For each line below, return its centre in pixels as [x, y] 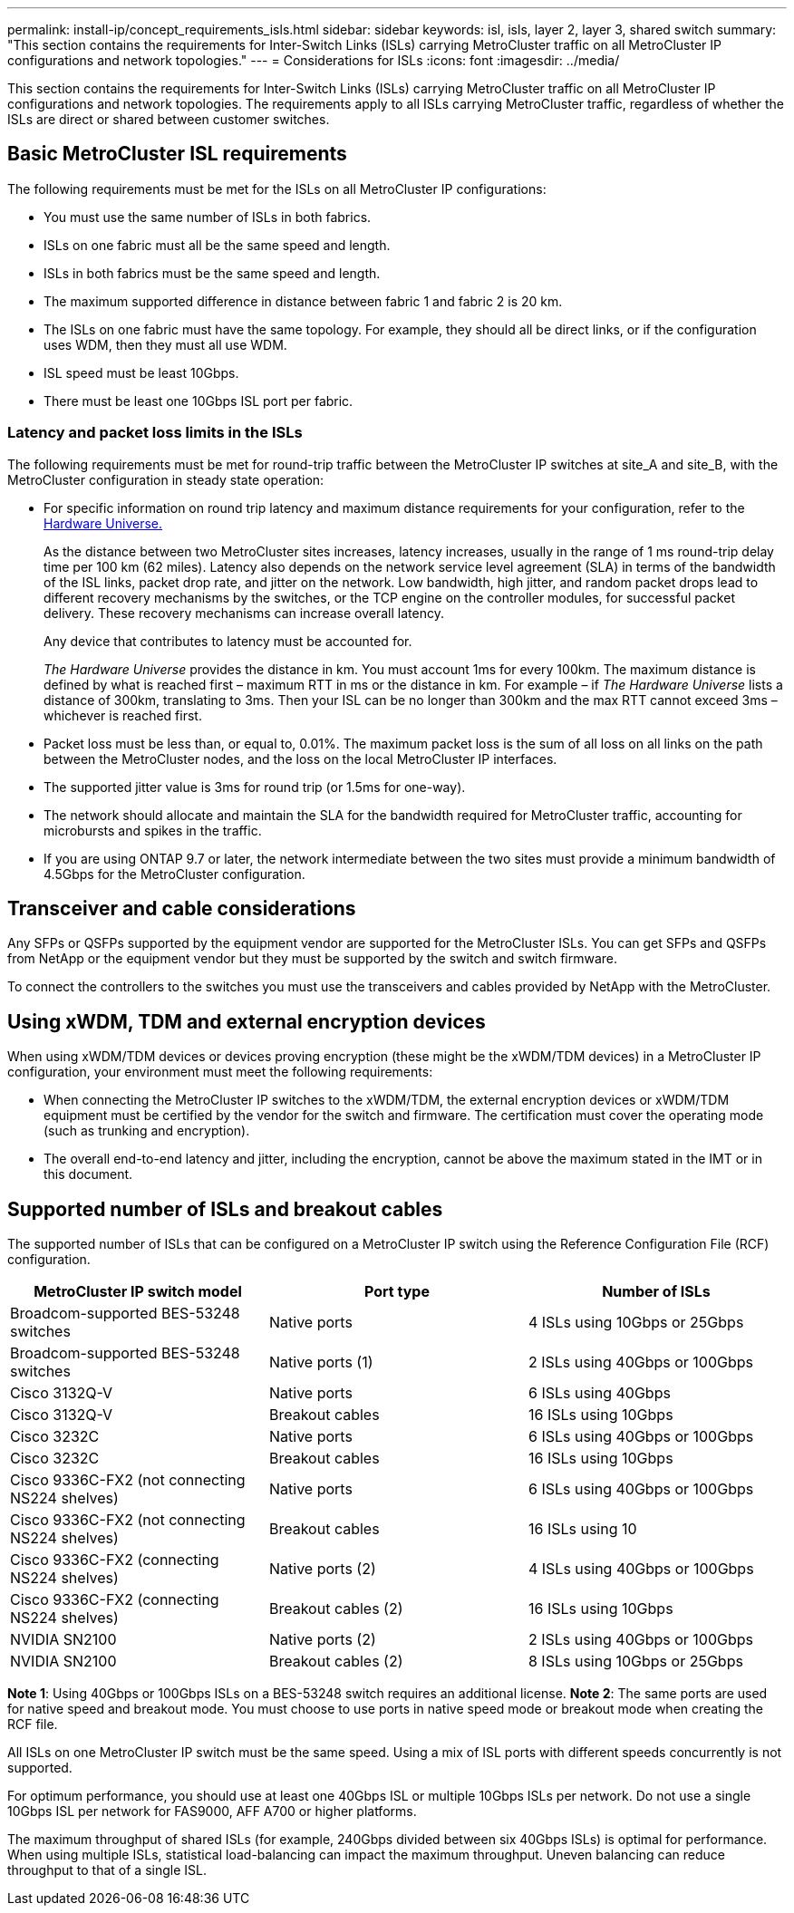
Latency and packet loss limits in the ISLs [155, 433]
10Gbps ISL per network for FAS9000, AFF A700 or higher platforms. [212, 1812]
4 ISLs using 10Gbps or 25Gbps [636, 1323]
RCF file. [33, 1725]
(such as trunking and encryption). [147, 1131]
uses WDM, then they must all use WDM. [165, 344]
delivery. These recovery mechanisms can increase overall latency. [244, 613]
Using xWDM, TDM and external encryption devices [247, 1021]
